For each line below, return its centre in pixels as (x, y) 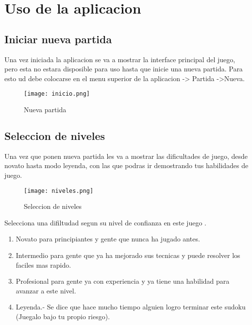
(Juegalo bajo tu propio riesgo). (63, 316)
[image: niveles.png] (59, 191)
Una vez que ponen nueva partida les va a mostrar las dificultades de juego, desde (126, 156)
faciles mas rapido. (43, 265)
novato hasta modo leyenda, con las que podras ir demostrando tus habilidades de (126, 165)
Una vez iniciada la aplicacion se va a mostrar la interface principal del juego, (120, 59)
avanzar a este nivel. (46, 290)
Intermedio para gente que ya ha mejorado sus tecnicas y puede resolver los (128, 255)
